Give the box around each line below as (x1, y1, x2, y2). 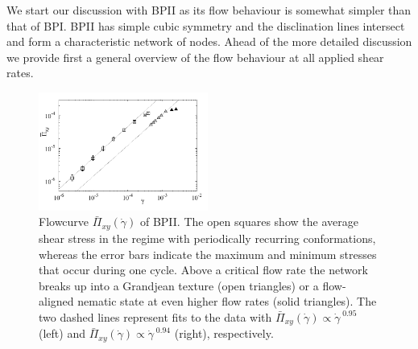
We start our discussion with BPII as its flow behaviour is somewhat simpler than (6, 2, 412, 18)
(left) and (39, 325, 85, 342)
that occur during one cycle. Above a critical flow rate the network (39, 261, 368, 278)
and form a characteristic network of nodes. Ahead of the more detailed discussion (6, 33, 412, 50)
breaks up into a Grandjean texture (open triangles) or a (39, 277, 319, 294)
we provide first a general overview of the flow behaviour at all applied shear (6, 48, 384, 65)
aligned (39, 293, 74, 310)
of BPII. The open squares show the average (139, 213, 358, 230)
